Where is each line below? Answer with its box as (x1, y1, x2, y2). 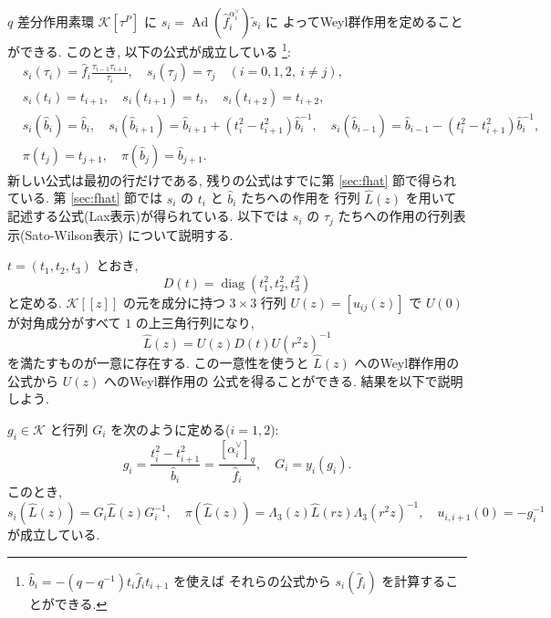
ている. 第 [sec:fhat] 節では (7, 188, 163, 207)
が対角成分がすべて (7, 312, 121, 331)
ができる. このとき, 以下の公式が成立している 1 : (7, 39, 291, 60)
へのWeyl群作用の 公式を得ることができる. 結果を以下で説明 (103, 371, 463, 390)
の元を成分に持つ (122, 292, 225, 311)
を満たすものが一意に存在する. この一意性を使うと (7, 353, 309, 372)
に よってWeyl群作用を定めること (265, 12, 463, 30)
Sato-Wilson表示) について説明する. (25, 225, 234, 244)
